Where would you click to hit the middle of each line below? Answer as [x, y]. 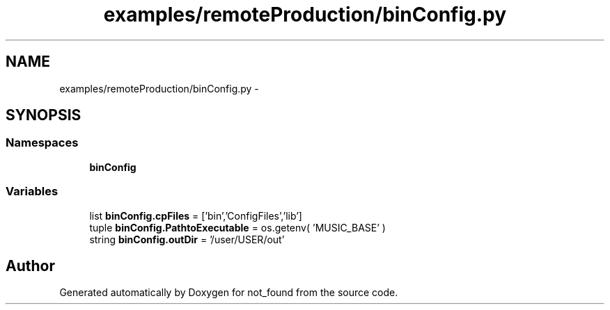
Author [30, 266]
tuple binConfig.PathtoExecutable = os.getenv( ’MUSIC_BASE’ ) [237, 227]
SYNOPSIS [44, 115]
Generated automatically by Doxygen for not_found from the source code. [229, 293]
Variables [32, 191]
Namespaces [42, 143]
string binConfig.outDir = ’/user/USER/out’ [187, 239]
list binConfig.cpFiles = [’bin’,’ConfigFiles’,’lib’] [196, 215]
